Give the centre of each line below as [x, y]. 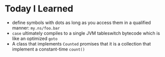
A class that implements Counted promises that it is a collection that [81, 43]
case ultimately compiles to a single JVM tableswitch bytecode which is [86, 33]
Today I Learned [39, 9]
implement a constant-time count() [48, 49]
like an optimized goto [35, 38]
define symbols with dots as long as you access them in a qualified [81, 22]
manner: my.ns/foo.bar [36, 27]
